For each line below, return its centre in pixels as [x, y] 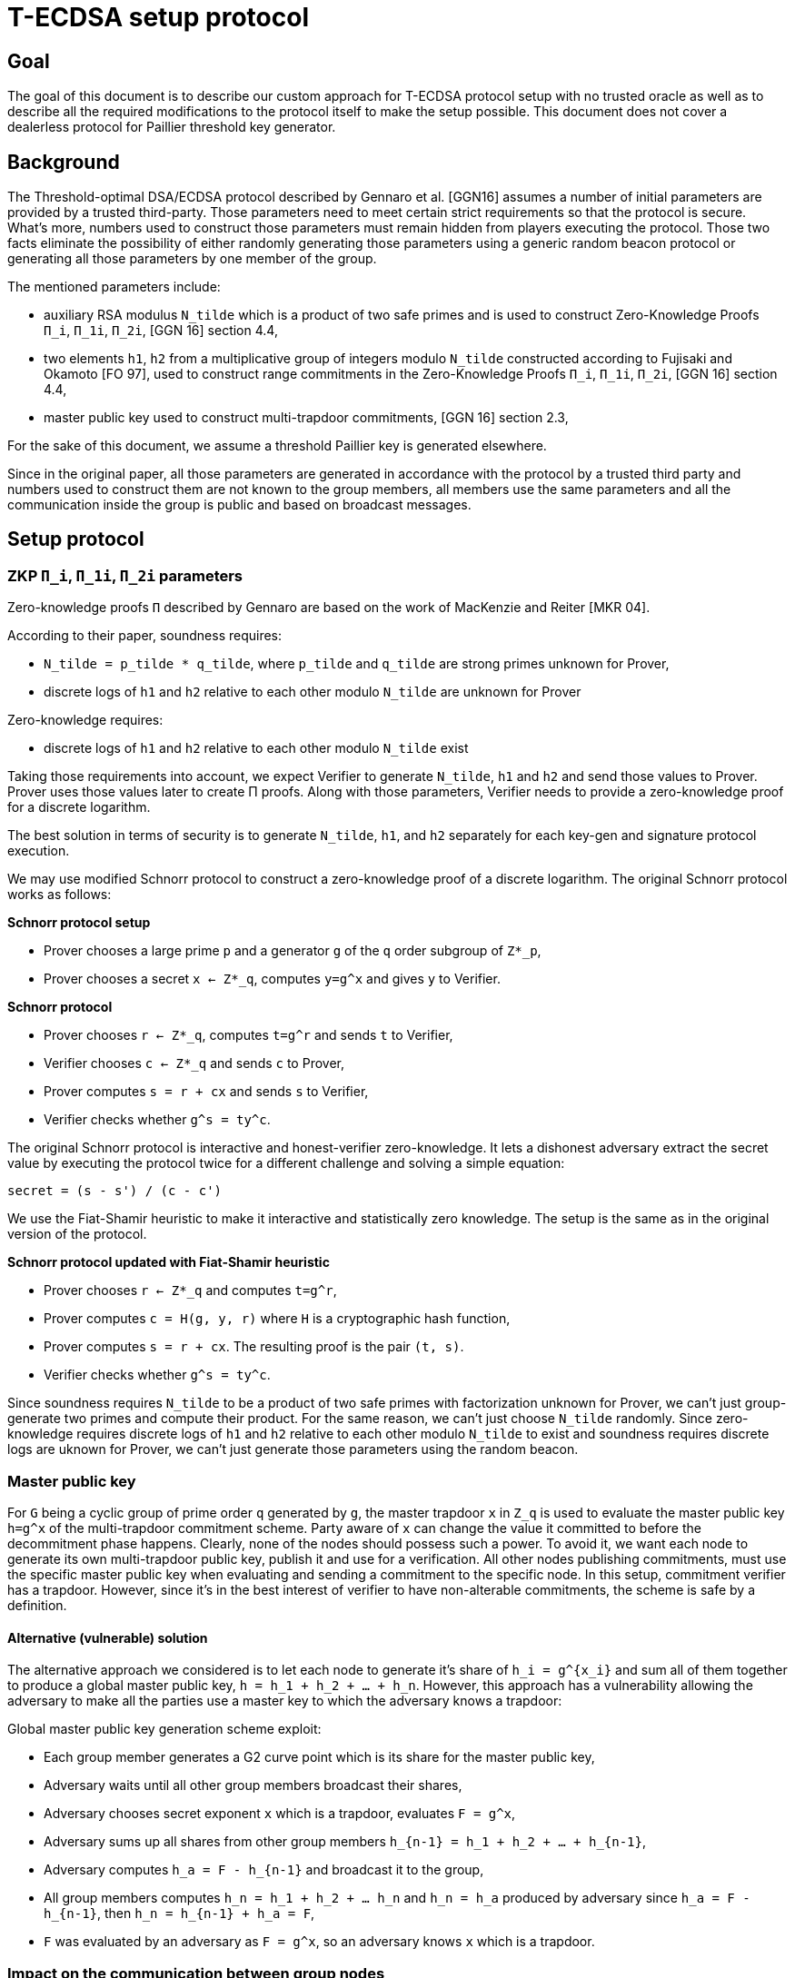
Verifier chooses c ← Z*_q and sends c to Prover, [194, 1063]
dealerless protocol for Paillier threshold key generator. [172, 127]
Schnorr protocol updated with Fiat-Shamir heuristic [169, 1262]
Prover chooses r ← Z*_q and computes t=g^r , [190, 1291]
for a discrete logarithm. [79, 807]
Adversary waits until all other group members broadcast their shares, [253, 1785]
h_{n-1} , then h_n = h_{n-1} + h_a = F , [179, 1914]
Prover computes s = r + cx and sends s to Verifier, [206, 1092]
